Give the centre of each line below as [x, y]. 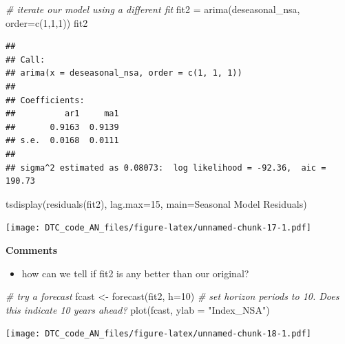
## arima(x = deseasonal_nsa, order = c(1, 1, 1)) [124, 73]
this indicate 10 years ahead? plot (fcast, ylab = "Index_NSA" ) [138, 309]
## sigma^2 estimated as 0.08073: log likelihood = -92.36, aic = [166, 168]
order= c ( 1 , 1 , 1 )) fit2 [47, 22]
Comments [31, 249]
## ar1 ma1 [62, 114]
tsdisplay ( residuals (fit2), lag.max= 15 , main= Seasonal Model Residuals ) [156, 203]
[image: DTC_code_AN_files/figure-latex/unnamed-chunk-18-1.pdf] [158, 334]
